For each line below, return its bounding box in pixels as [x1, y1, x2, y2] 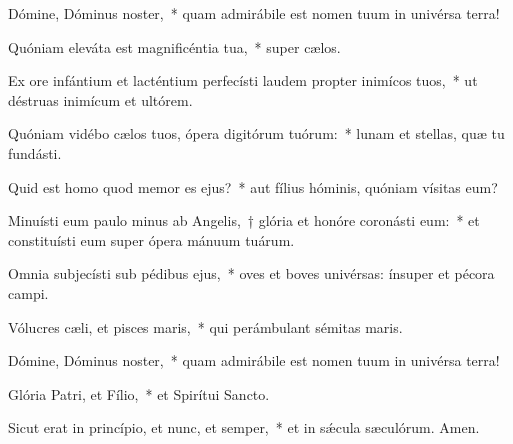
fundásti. [8, 142, 62, 163]
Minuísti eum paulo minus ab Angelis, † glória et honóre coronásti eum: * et [8, 210, 480, 231]
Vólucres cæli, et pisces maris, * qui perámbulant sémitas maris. [8, 316, 403, 337]
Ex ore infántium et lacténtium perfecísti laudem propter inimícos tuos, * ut [8, 70, 478, 91]
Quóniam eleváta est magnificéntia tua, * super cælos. [8, 36, 341, 57]
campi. [8, 282, 49, 303]
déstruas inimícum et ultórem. [8, 89, 193, 110]
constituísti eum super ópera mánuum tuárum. [8, 229, 295, 250]
